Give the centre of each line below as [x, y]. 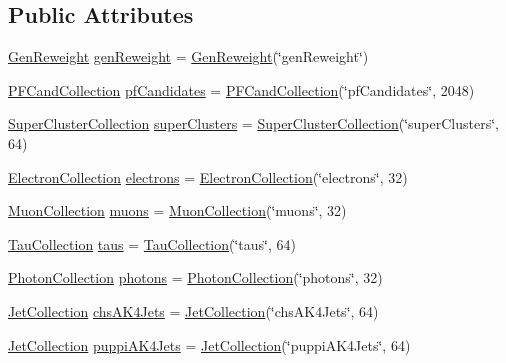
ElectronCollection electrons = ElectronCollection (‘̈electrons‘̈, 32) [208, 176]
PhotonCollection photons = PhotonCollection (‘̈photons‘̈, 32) [195, 277]
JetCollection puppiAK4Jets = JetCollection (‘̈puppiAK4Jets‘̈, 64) [209, 344]
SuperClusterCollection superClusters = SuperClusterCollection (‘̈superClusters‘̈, [254, 123]
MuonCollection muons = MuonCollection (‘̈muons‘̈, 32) [177, 210]
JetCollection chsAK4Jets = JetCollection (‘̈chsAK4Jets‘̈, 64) [193, 310]
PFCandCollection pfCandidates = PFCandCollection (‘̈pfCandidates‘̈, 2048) [241, 89]
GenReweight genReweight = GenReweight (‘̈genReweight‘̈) [188, 56]
